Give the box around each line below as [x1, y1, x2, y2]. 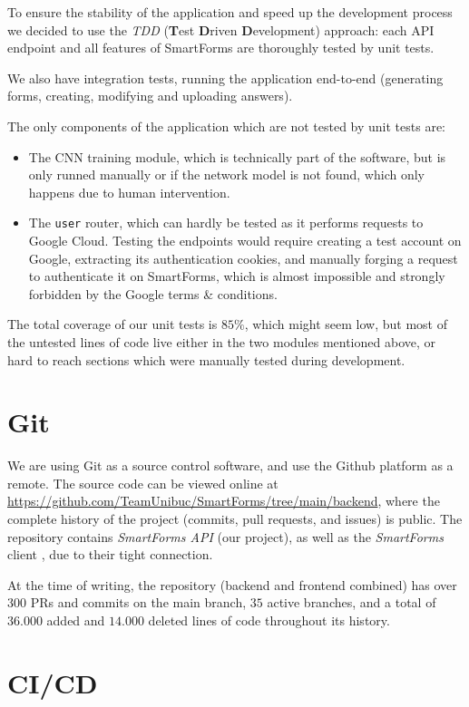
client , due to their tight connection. [7, 545, 213, 564]
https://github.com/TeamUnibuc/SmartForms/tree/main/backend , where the [7, 491, 440, 510]
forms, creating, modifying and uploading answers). [7, 86, 293, 105]
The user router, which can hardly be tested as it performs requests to [28, 213, 424, 232]
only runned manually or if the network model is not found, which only [28, 165, 425, 184]
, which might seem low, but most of [244, 315, 447, 334]
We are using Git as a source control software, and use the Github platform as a [7, 456, 454, 475]
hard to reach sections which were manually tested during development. [7, 350, 405, 369]
